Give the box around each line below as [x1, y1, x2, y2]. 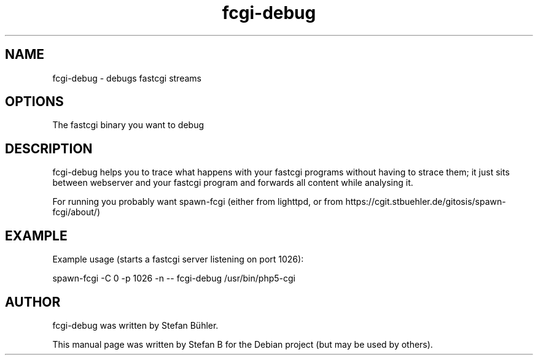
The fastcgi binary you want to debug [52, 120, 205, 131]
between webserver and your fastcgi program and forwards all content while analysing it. [52, 177, 413, 188]
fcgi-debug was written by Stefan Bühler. [52, 320, 219, 331]
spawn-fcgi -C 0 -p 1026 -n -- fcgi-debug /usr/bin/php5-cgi [52, 273, 295, 284]
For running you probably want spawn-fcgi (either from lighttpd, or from [52, 196, 343, 207]
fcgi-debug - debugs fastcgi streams [52, 72, 201, 83]
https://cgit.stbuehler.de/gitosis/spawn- [345, 196, 506, 207]
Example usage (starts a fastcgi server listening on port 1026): [52, 254, 304, 265]
